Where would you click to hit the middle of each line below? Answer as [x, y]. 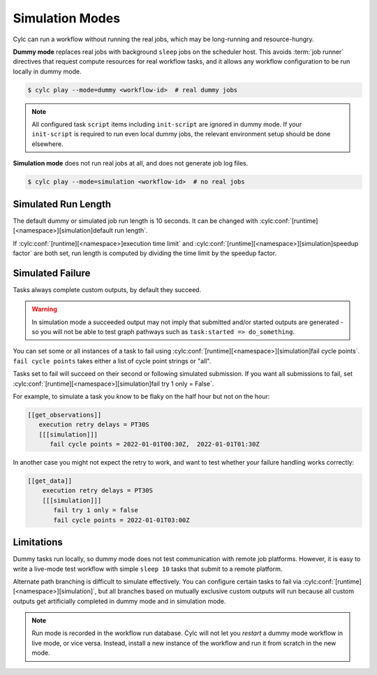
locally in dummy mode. [47, 71]
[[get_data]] [50, 481]
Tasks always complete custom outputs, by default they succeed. [107, 289]
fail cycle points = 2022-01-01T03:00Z [121, 520]
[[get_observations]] [65, 415]
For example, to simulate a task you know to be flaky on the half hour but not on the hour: [141, 396]
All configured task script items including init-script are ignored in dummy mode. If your [167, 124]
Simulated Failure [52, 273]
